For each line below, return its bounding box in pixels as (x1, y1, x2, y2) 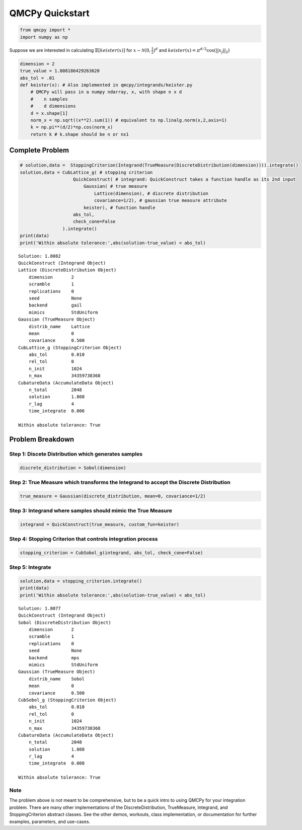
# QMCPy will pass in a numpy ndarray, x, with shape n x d (30, 89, 182, 95)
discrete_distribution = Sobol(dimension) (20, 465, 126, 471)
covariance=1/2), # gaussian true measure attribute (94, 198, 228, 203)
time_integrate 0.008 (28, 761, 85, 766)
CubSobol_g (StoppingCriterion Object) (18, 697, 117, 703)
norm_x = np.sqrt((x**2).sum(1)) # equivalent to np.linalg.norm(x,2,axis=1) (30, 117, 228, 123)
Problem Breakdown (9, 435, 74, 443)
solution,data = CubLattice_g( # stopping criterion (20, 169, 153, 175)
